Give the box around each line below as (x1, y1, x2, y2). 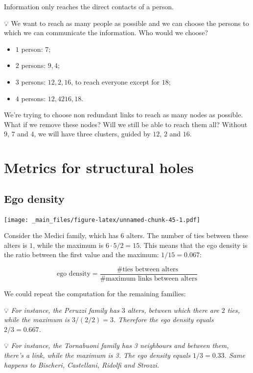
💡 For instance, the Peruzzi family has (4, 305, 119, 315)
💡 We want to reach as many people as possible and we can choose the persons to (4, 18, 249, 28)
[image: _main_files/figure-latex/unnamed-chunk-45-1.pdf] (4, 216, 200, 223)
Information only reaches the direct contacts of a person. (4, 1, 174, 11)
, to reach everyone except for (71, 76, 160, 87)
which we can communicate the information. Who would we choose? (4, 27, 208, 38)
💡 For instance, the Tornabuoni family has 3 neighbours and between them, (4, 340, 229, 351)
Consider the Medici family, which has (4, 230, 118, 241)
